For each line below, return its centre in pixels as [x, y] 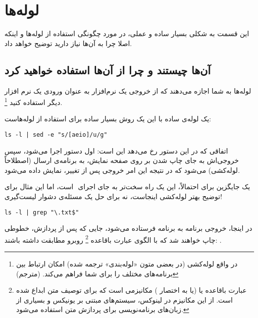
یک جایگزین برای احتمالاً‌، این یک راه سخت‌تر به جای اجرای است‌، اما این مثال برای [127, 186]
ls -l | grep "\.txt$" [42, 212]
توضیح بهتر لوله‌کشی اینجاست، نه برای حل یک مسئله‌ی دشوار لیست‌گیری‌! [113, 196]
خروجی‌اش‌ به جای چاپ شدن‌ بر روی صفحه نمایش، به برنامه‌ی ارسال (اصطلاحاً [122, 160]
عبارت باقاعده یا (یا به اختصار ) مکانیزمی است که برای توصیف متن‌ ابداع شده [131, 290]
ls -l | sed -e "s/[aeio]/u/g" [56, 134]
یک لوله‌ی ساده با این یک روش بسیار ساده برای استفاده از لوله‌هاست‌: [108, 119]
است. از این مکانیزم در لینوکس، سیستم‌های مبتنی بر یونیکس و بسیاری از [124, 299]
